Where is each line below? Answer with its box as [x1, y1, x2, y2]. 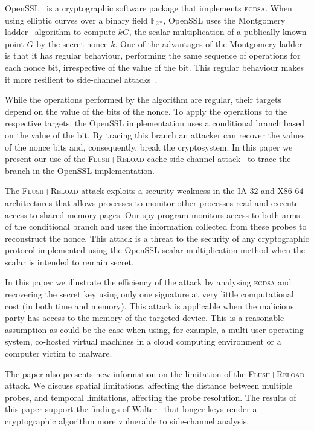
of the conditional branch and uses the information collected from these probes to [5, 220, 307, 233]
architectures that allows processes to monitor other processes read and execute [5, 196, 299, 209]
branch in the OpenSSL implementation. [5, 164, 155, 177]
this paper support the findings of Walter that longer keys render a [5, 403, 257, 415]
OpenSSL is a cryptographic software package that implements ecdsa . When [5, 2, 292, 14]
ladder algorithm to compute [5, 25, 115, 38]
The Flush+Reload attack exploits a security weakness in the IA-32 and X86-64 [5, 184, 304, 197]
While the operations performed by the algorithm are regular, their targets [5, 93, 281, 106]
